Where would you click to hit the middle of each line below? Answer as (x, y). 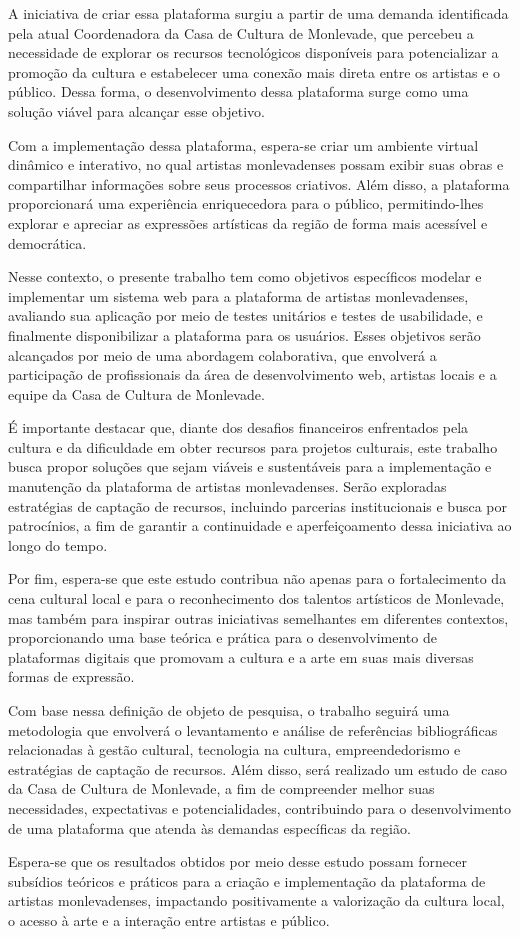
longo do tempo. (58, 544)
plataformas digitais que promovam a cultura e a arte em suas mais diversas (241, 656)
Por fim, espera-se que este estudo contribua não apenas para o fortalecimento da (257, 578)
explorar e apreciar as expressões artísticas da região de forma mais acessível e (248, 222)
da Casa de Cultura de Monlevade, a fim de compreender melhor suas (221, 788)
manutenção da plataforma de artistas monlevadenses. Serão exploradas (227, 486)
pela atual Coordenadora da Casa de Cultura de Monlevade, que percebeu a (241, 32)
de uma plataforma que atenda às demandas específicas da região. (209, 827)
